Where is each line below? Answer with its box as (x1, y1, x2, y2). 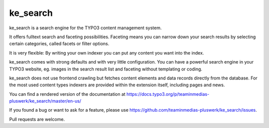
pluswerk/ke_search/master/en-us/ (9, 98, 82, 104)
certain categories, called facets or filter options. (9, 41, 110, 47)
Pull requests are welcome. (9, 116, 65, 122)
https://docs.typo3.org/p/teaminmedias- (126, 91, 209, 97)
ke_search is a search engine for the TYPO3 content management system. (9, 25, 162, 31)
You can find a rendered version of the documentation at (9, 91, 126, 97)
